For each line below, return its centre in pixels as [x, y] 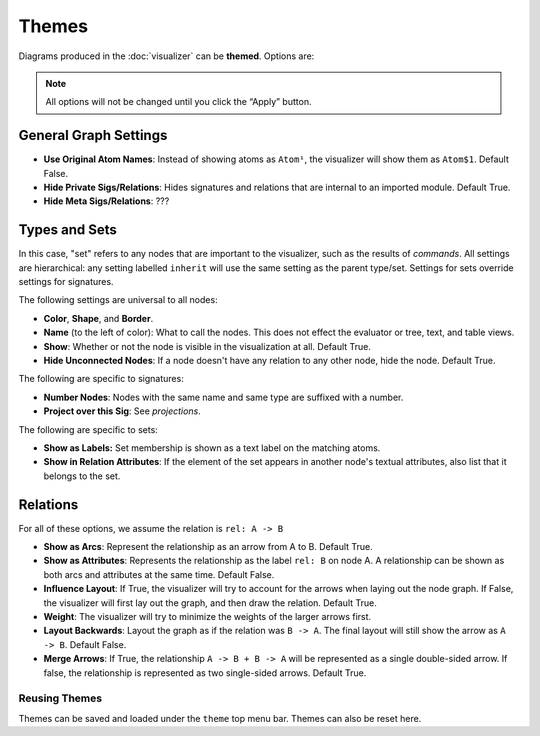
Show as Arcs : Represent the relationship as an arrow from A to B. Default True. [208, 547]
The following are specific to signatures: [101, 379]
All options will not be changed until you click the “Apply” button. [178, 102]
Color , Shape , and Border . [98, 318]
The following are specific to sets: [88, 429]
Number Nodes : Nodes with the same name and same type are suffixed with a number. [223, 397]
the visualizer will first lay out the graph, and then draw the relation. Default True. [210, 602]
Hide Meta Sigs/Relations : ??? [106, 201]
